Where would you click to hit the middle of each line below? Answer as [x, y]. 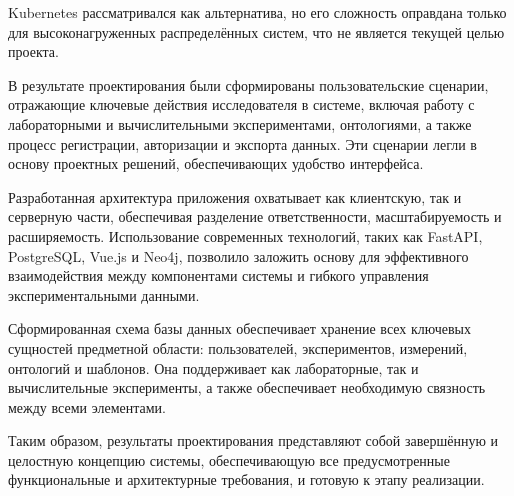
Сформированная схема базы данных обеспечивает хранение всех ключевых [239, 328]
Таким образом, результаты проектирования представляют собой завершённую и [253, 440]
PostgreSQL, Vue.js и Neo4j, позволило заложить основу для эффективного [238, 255]
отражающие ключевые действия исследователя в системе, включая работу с [241, 104]
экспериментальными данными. [104, 294]
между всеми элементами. [87, 406]
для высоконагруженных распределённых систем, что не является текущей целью [256, 31]
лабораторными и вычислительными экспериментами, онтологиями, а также [240, 123]
